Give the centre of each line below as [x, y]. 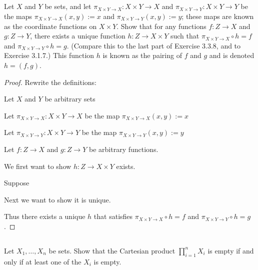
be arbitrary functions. [124, 149]
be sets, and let [68, 6]
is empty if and [231, 250]
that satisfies [113, 216]
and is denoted [232, 55]
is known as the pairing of [142, 55]
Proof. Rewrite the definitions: [50, 82]
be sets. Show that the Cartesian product [112, 250]
